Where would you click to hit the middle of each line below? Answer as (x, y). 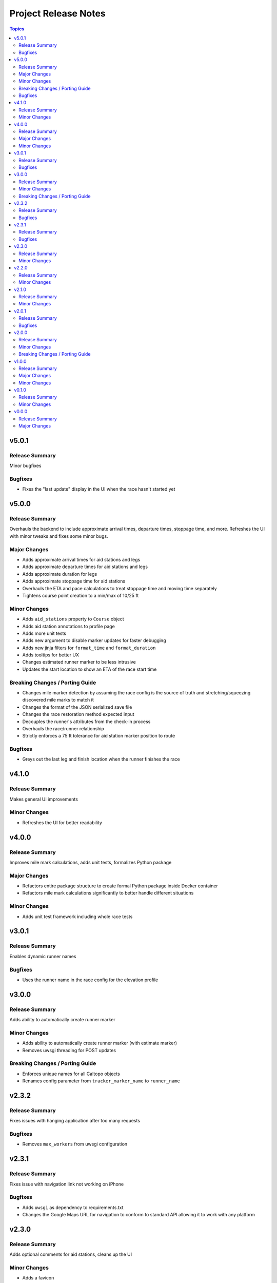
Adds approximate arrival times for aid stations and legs (81, 560)
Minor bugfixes (25, 466)
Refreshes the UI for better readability (62, 822)
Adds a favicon (38, 1278)
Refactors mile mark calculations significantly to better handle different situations (108, 893)
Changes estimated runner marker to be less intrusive (79, 662)
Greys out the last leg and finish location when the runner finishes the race (101, 759)
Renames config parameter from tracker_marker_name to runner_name (101, 1081)
